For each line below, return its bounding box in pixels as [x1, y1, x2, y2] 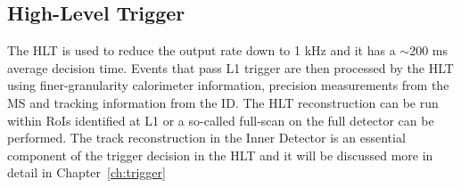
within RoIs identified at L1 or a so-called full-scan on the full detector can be [7, 110, 434, 129]
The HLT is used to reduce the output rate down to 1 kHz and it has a [7, 41, 396, 60]
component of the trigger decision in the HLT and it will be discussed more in [7, 145, 433, 164]
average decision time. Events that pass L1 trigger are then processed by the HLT [7, 58, 454, 77]
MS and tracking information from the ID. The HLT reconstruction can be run [7, 93, 439, 111]
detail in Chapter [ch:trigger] [7, 163, 166, 182]
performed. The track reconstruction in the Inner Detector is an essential [7, 128, 406, 147]
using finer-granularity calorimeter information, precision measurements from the [7, 76, 449, 94]
